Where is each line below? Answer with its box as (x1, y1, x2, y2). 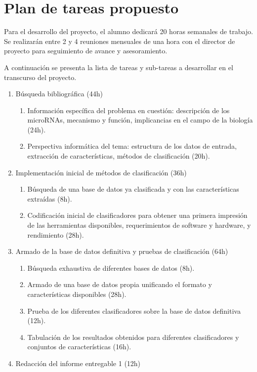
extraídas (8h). (27, 193, 72, 204)
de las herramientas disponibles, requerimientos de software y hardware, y (27, 220, 251, 230)
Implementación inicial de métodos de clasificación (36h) (15, 167, 187, 177)
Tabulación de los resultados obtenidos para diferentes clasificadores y (27, 331, 239, 342)
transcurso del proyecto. (4, 72, 77, 82)
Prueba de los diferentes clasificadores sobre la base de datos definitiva (27, 305, 241, 316)
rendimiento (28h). (27, 229, 84, 240)
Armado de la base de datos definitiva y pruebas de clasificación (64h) (15, 246, 228, 256)
